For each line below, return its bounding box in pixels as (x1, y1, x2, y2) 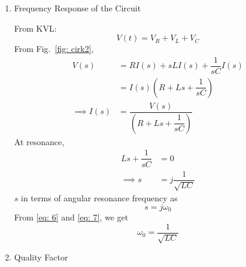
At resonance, (14, 135, 65, 148)
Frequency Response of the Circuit (14, 2, 141, 14)
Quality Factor (14, 251, 68, 263)
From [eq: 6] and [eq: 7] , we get (14, 211, 129, 223)
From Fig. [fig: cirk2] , (14, 42, 94, 55)
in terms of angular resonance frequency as (21, 192, 178, 204)
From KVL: (14, 22, 57, 34)
